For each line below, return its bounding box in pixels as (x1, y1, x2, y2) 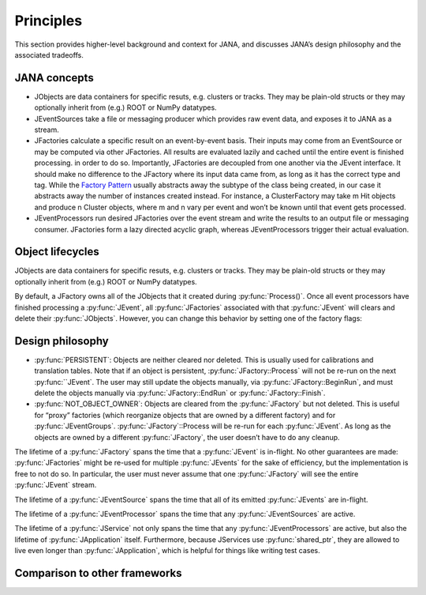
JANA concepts (14, 71, 94, 85)
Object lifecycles (14, 245, 99, 258)
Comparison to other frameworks (14, 566, 182, 580)
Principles (14, 12, 83, 29)
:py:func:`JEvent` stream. (14, 480, 97, 490)
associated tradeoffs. (14, 50, 84, 59)
